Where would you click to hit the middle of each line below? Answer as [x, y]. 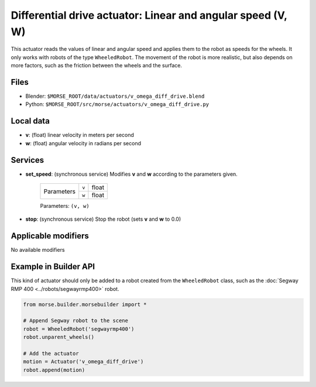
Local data [30, 121]
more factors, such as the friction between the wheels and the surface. [97, 66]
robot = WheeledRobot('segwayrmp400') [79, 329]
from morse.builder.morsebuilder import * [85, 304]
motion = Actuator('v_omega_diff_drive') [83, 362]
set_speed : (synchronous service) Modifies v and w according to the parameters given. [132, 174]
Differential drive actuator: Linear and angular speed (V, [149, 15]
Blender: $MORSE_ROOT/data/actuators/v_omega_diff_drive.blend [115, 96]
